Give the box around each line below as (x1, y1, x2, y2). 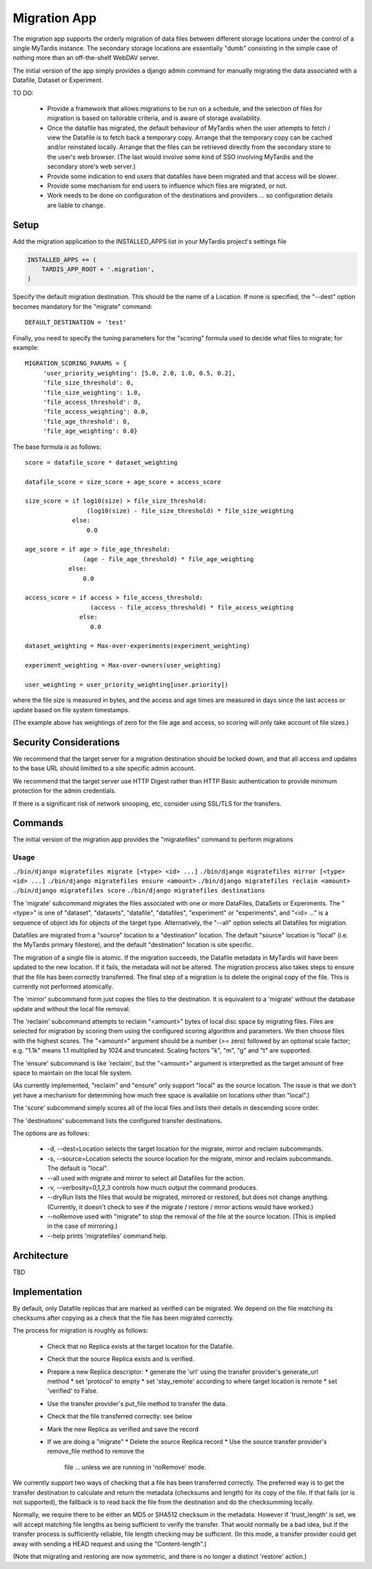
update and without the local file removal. (12, 1004, 131, 1013)
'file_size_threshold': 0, (43, 379, 134, 387)
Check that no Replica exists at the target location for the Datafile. (47, 1342, 234, 1350)
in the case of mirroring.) (47, 1222, 118, 1230)
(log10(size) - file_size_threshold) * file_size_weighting (86, 507, 294, 514)
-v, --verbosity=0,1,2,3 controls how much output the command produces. (47, 1183, 258, 1191)
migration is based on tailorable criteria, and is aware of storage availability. (47, 114, 262, 122)
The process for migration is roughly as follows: (12, 1326, 148, 1335)
